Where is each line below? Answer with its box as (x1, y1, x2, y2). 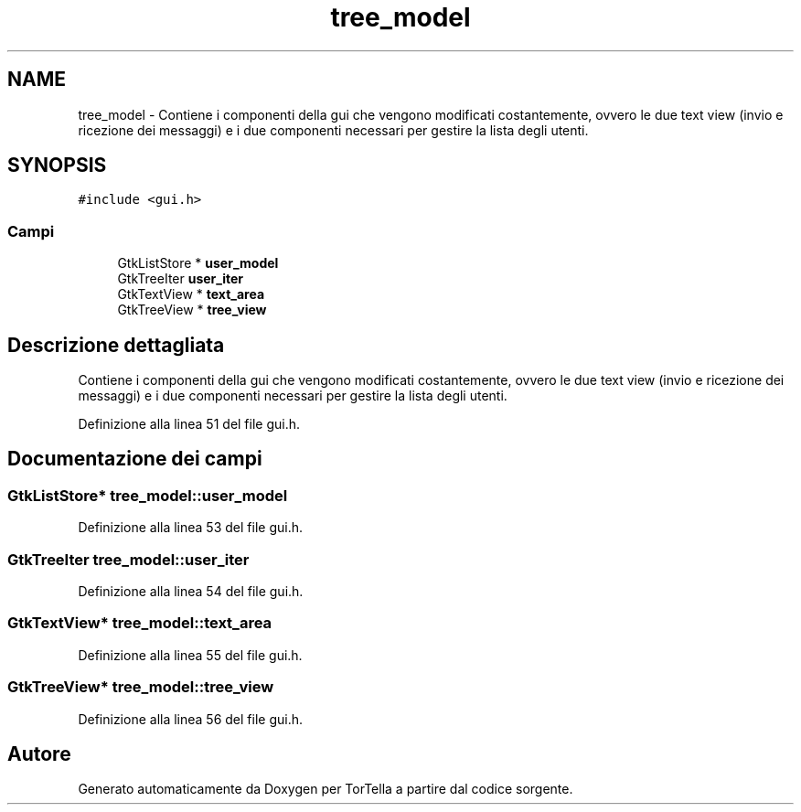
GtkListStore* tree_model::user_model (7, 486, 288, 505)
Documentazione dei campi (7, 447, 262, 471)
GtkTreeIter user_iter (117, 271, 244, 287)
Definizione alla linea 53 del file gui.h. (78, 519, 303, 536)
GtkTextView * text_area (117, 286, 265, 303)
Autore (7, 742, 71, 765)
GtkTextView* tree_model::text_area (7, 614, 272, 633)
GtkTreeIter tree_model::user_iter (7, 550, 250, 569)
